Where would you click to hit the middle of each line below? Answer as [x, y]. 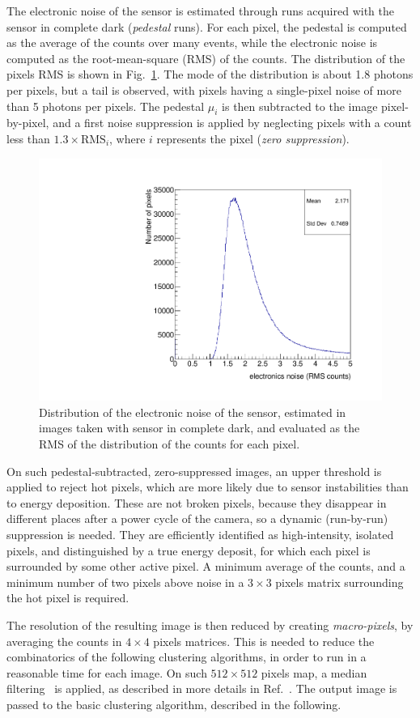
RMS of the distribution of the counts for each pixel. [170, 443]
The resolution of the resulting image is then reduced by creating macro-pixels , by [210, 625]
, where [127, 138]
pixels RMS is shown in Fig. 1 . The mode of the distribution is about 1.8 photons [210, 74]
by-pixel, [28, 123]
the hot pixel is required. [68, 598]
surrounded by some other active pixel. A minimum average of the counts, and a [206, 566]
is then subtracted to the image [300, 106]
